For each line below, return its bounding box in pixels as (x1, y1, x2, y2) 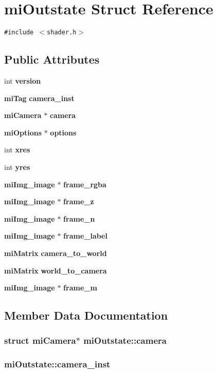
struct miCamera (4, 334, 76, 347)
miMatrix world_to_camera (4, 265, 107, 276)
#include (4, 29, 34, 36)
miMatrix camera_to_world (4, 247, 107, 258)
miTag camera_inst (4, 92, 75, 103)
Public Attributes (4, 51, 100, 67)
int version (4, 75, 41, 86)
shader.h (47, 29, 77, 36)
